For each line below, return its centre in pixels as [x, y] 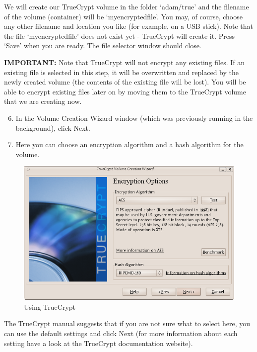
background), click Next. [53, 128]
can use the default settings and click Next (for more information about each [121, 333]
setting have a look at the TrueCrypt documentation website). [98, 343]
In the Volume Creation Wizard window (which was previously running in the [134, 118]
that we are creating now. [43, 101]
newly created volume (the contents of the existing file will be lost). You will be [125, 82]
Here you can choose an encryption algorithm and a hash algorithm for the [129, 144]
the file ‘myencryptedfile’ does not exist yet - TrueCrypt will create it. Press [119, 36]
